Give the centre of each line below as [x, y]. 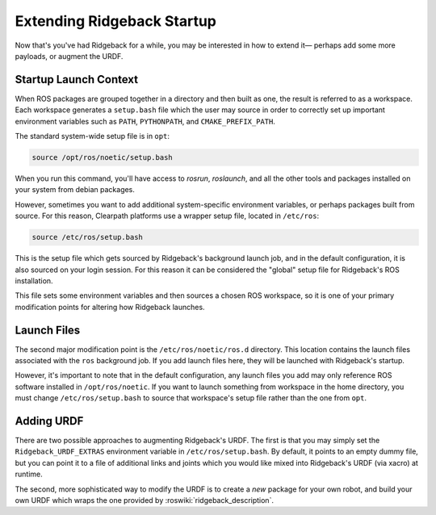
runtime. [29, 474]
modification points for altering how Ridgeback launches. [110, 307]
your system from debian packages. [75, 190]
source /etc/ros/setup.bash [87, 237]
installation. [34, 281]
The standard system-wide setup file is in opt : [92, 136]
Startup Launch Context [77, 80]
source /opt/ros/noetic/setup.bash [102, 157]
